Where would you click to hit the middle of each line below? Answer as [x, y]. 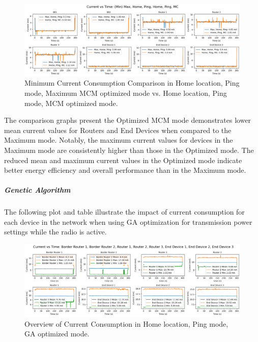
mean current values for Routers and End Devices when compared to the [118, 130]
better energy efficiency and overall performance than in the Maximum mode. [125, 170]
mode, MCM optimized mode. [71, 103]
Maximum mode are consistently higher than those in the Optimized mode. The [129, 150]
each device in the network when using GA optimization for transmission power [128, 221]
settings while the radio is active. [55, 232]
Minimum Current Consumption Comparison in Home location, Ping [132, 83]
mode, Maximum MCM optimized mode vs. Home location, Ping [126, 93]
